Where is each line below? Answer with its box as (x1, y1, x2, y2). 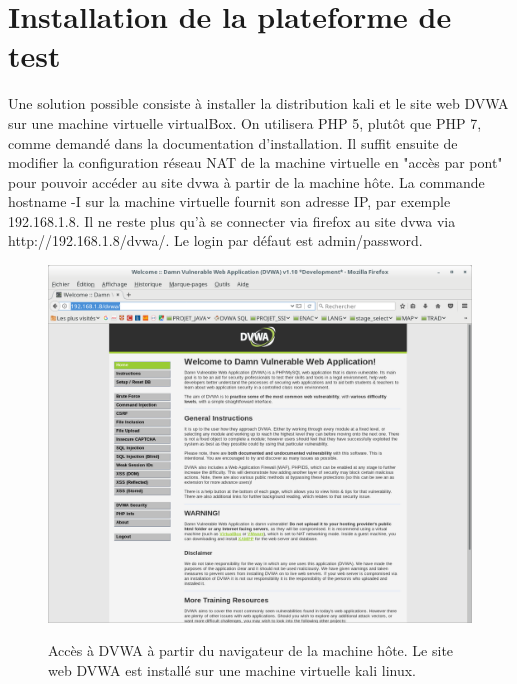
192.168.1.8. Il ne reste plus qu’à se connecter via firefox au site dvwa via (8, 210, 456, 231)
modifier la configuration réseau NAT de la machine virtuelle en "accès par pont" (8, 152, 503, 173)
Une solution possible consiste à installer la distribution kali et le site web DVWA (8, 93, 509, 114)
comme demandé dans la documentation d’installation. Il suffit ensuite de (8, 132, 458, 153)
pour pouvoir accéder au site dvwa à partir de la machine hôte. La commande (8, 171, 485, 192)
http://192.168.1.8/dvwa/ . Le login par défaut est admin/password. (8, 230, 423, 251)
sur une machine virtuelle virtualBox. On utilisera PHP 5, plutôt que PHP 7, (8, 112, 482, 133)
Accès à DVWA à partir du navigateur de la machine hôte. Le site (48, 640, 454, 661)
